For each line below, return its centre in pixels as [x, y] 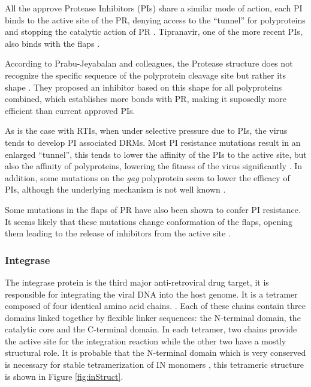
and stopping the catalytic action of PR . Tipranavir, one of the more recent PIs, [154, 31]
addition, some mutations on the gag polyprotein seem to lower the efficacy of [147, 177]
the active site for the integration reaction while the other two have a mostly [146, 340]
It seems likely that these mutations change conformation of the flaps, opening [149, 221]
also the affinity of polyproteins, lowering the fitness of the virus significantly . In [154, 166]
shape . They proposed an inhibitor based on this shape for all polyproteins [144, 87]
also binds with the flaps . [52, 43]
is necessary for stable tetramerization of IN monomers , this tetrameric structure [155, 364]
